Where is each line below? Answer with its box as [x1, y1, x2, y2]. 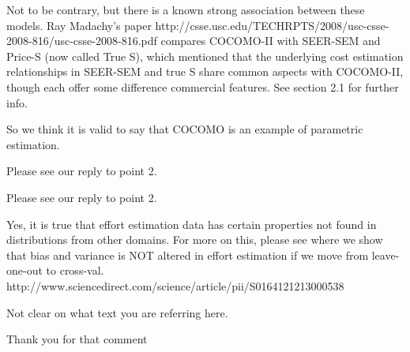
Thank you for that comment [6, 331, 148, 347]
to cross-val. [46, 262, 104, 279]
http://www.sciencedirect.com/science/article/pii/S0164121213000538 [6, 277, 344, 294]
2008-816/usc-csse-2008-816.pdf [6, 32, 157, 49]
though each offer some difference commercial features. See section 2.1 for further [6, 78, 399, 95]
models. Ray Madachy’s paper [6, 17, 152, 33]
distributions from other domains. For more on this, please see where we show [6, 231, 383, 248]
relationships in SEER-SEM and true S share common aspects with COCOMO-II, [6, 63, 404, 80]
